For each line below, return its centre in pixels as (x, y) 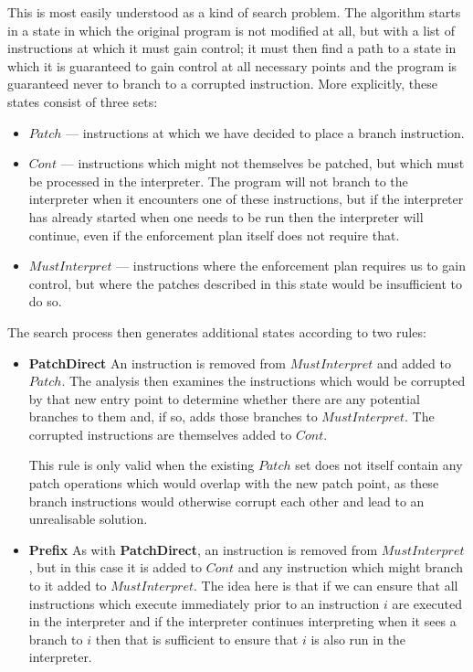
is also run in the (358, 639)
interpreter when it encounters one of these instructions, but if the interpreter (246, 199)
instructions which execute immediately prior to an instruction (204, 603)
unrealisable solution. (88, 519)
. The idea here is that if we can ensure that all (326, 586)
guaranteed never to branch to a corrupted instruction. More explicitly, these (223, 84)
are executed (427, 603)
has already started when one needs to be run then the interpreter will (226, 216)
